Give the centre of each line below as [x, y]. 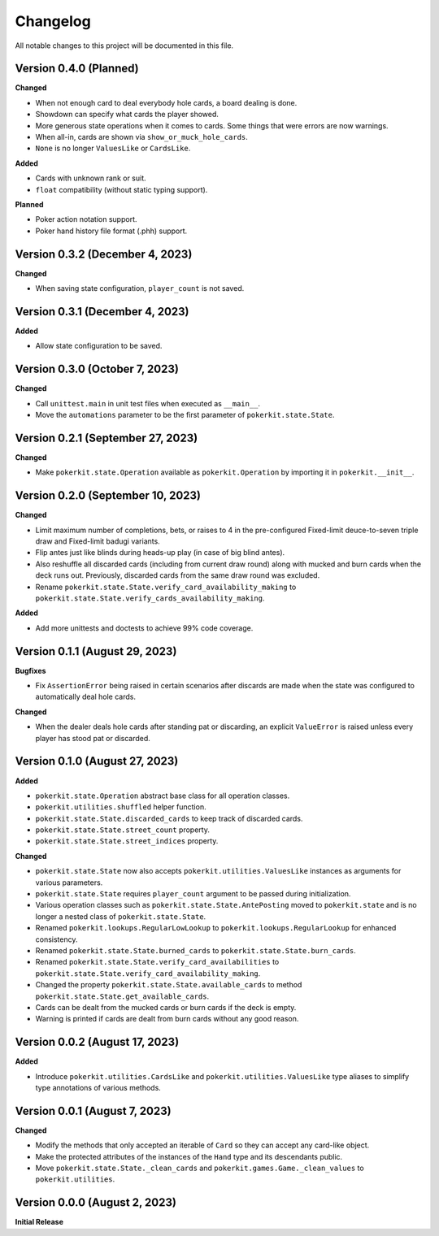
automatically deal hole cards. [85, 697]
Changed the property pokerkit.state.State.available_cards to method [169, 985]
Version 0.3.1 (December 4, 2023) [102, 312]
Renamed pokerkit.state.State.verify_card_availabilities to [157, 962]
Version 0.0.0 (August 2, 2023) [96, 1203]
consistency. [57, 939]
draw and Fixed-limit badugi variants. [98, 541]
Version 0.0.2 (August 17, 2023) [97, 1042]
